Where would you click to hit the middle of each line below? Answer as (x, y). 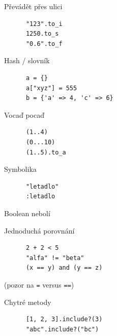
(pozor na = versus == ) (39, 284)
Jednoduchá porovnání (39, 230)
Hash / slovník (27, 60)
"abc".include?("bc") (62, 329)
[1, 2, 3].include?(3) (64, 319)
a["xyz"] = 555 (51, 88)
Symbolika (20, 169)
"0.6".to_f (44, 44)
